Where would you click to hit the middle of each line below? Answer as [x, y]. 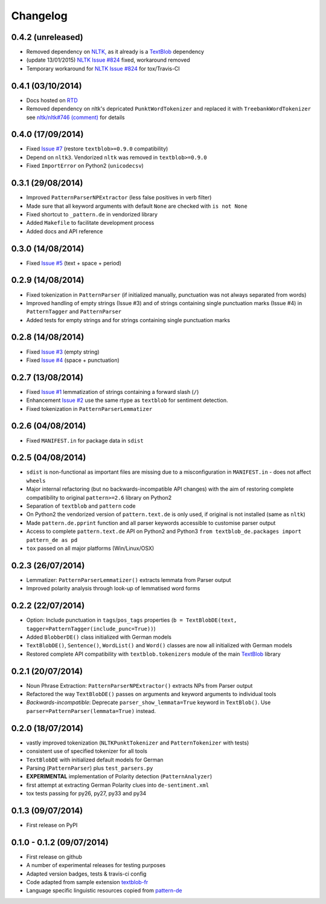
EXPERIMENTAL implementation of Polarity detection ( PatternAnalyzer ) [119, 776]
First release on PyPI [52, 825]
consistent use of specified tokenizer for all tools [87, 751]
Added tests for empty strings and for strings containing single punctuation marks [128, 320]
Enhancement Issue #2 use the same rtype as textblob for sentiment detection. [127, 400]
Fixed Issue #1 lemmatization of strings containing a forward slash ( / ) [113, 392]
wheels [36, 481]
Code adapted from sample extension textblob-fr [87, 882]
